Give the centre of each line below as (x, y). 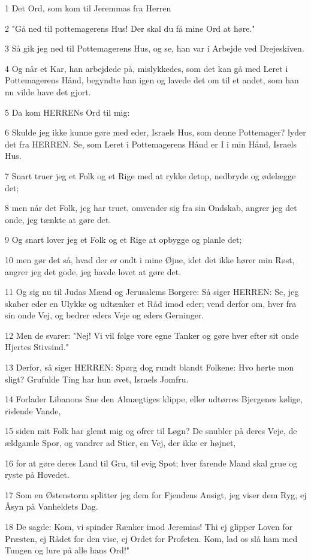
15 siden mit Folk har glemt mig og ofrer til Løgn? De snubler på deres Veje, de (151, 431)
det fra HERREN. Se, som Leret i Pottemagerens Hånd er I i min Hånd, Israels (151, 144)
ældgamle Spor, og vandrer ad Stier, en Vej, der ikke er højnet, (120, 443)
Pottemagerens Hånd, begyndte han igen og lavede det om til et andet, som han (152, 80)
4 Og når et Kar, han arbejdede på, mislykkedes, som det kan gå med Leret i (147, 68)
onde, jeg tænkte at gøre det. (58, 219)
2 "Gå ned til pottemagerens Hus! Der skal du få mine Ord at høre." (130, 28)
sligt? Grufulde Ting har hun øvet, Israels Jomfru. (97, 379)
